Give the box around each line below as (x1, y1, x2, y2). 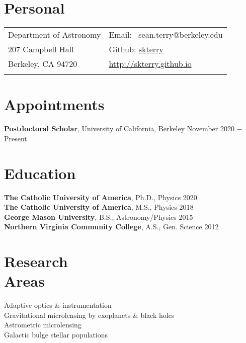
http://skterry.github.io (109, 58, 192, 70)
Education (4, 162, 76, 183)
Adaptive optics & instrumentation (4, 300, 112, 310)
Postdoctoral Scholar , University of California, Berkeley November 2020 (4, 123, 234, 134)
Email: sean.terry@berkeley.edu (109, 29, 223, 41)
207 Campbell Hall (8, 43, 74, 55)
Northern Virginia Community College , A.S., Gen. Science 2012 (4, 221, 219, 232)
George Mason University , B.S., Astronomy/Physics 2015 (4, 211, 193, 222)
